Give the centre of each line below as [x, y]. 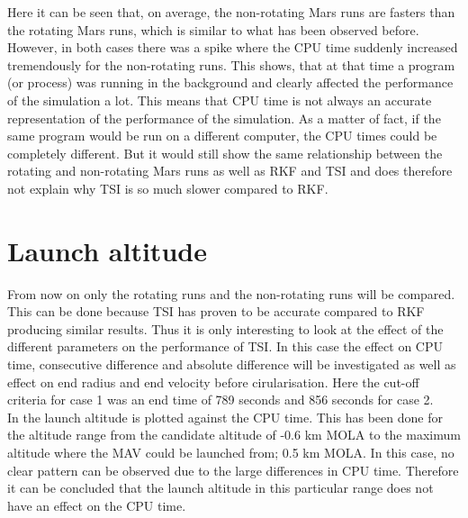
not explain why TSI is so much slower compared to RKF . [168, 188]
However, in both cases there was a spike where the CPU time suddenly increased [233, 47]
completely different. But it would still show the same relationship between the [225, 153]
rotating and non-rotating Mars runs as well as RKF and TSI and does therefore [230, 171]
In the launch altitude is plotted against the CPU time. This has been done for [225, 417]
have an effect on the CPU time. [97, 505]
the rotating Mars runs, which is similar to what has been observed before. [213, 29]
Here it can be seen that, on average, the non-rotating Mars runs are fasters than [231, 12]
